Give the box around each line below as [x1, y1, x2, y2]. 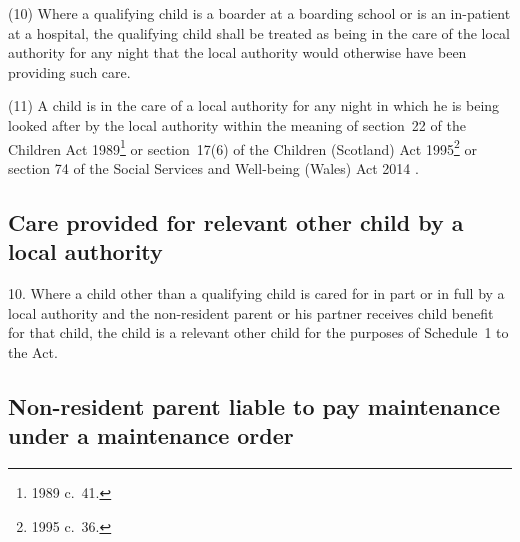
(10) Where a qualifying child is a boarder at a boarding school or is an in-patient [8, 3, 511, 23]
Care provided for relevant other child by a [8, 206, 464, 237]
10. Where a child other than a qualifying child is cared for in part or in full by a [8, 283, 505, 303]
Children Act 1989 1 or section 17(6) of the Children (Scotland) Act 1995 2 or [8, 135, 477, 159]
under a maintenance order [8, 420, 294, 451]
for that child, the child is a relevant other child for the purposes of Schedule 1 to [8, 322, 509, 343]
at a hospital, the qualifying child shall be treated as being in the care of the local [8, 22, 510, 43]
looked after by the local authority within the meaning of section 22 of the [8, 114, 466, 135]
